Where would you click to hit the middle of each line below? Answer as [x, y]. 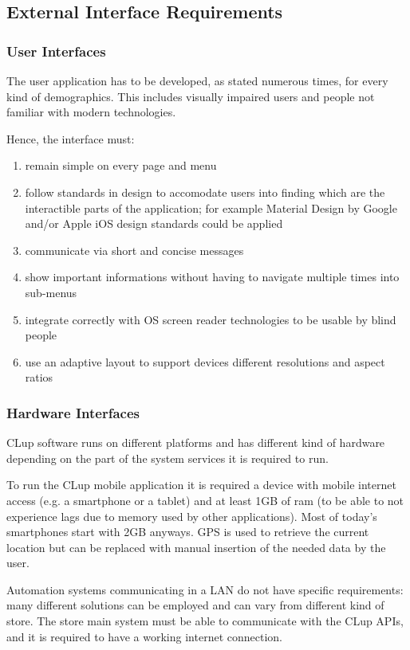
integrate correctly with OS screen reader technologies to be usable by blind [211, 319]
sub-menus [51, 292]
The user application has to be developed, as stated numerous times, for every [197, 80]
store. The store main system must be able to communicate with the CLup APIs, [205, 621]
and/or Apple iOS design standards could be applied [154, 223]
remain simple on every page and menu [121, 165]
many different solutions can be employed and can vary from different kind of [195, 605]
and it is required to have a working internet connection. [144, 636]
